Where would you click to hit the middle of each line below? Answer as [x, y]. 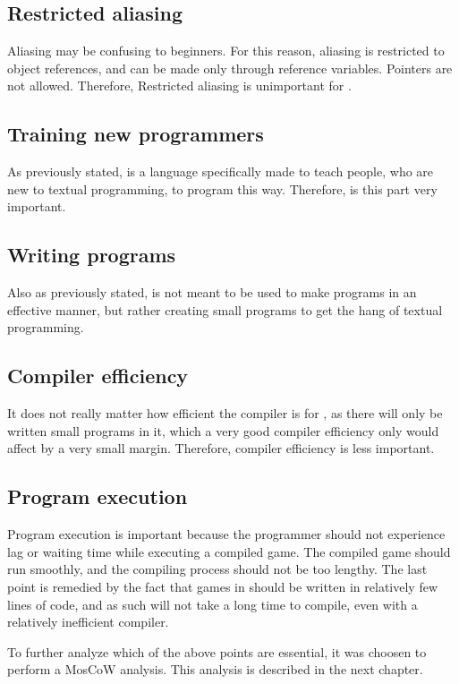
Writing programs [92, 255]
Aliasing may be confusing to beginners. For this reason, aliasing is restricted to [226, 51]
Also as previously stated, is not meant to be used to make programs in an [212, 292]
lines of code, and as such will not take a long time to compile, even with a [212, 604]
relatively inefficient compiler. [88, 622]
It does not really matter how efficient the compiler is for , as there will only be [225, 413]
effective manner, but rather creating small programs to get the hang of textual [225, 309]
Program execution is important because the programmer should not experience [226, 534]
